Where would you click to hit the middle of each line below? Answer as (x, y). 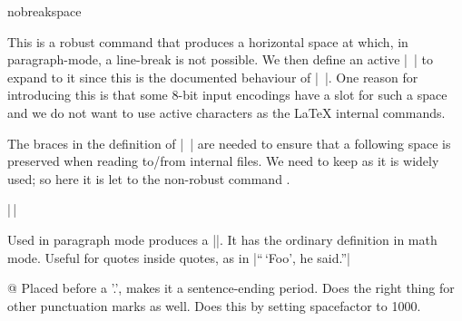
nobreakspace (44, 11)
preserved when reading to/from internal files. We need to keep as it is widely (223, 161)
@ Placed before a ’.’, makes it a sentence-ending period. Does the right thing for (231, 288)
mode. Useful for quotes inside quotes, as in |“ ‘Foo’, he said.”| (179, 257)
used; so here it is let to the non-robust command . (149, 178)
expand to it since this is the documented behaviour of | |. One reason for (213, 77)
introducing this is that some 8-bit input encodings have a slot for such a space (227, 95)
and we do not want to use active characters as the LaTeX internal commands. (226, 112)
